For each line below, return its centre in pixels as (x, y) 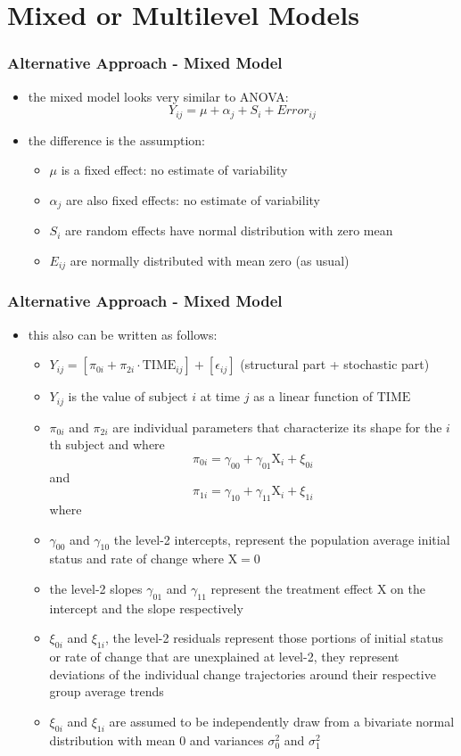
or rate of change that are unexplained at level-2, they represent (224, 657)
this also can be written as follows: (123, 334)
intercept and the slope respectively (146, 608)
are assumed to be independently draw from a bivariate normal (282, 721)
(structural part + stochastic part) (335, 364)
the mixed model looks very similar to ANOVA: (158, 96)
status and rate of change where (137, 559)
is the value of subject (128, 396)
